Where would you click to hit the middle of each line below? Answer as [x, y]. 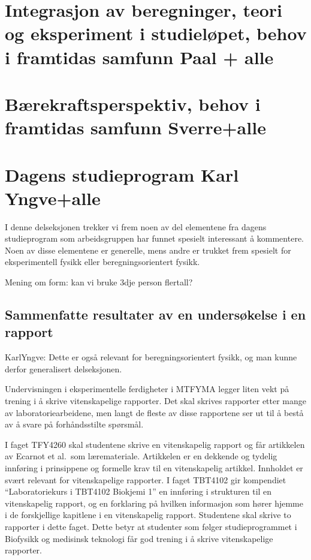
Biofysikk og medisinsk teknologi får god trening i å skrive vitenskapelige [139, 538]
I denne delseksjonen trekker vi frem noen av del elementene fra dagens [136, 226]
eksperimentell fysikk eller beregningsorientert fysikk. [102, 262]
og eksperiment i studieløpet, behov [156, 33]
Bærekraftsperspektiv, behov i [133, 103]
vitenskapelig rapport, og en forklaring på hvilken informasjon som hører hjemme [154, 503]
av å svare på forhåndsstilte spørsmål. [74, 424]
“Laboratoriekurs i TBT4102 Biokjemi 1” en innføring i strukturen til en [138, 491]
